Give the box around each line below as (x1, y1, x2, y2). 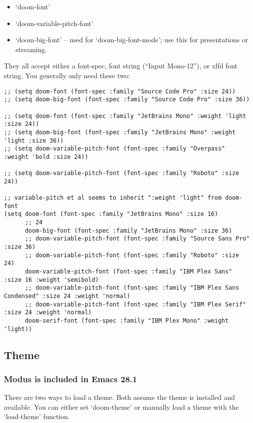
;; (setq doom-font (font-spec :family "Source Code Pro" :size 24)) (4, 88, 236, 95)
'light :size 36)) (4, 137, 64, 144)
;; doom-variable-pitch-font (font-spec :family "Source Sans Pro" (25, 235, 250, 242)
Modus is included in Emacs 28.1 (4, 372, 137, 385)
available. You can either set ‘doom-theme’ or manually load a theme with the (4, 401, 239, 412)
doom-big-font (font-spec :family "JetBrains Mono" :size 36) (25, 227, 232, 234)
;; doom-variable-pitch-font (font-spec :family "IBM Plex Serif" (25, 301, 246, 308)
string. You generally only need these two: (4, 70, 130, 80)
